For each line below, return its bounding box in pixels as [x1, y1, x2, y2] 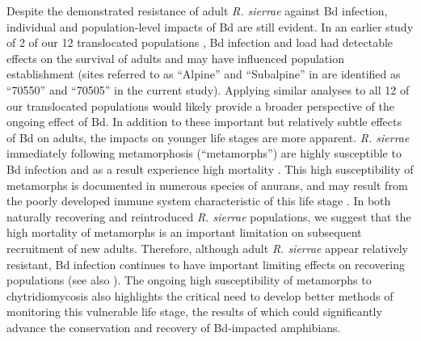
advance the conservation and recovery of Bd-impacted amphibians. [6, 318, 341, 335]
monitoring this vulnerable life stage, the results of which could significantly [6, 303, 382, 320]
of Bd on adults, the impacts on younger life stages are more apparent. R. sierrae [6, 128, 410, 145]
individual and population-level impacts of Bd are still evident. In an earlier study [6, 18, 414, 35]
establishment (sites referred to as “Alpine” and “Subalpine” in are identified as [6, 65, 401, 82]
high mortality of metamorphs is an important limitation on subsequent [6, 224, 362, 241]
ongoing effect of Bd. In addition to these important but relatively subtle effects [6, 113, 402, 130]
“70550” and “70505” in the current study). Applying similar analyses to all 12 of [6, 81, 410, 98]
